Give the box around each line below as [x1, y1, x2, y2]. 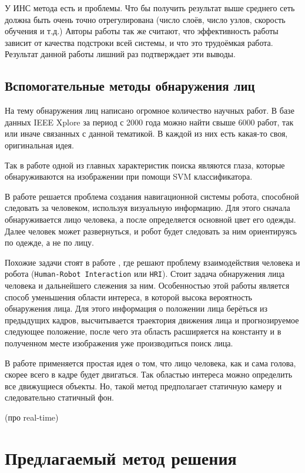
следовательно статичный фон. [5, 391, 115, 403]
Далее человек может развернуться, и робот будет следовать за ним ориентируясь [5, 224, 297, 237]
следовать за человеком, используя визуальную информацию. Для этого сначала [5, 201, 290, 214]
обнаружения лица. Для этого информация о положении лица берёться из [5, 302, 268, 315]
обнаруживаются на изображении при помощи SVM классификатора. [5, 170, 253, 183]
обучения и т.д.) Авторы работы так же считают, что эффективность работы [5, 25, 279, 37]
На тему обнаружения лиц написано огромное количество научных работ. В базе [5, 104, 294, 117]
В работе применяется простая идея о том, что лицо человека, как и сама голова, [5, 356, 296, 369]
